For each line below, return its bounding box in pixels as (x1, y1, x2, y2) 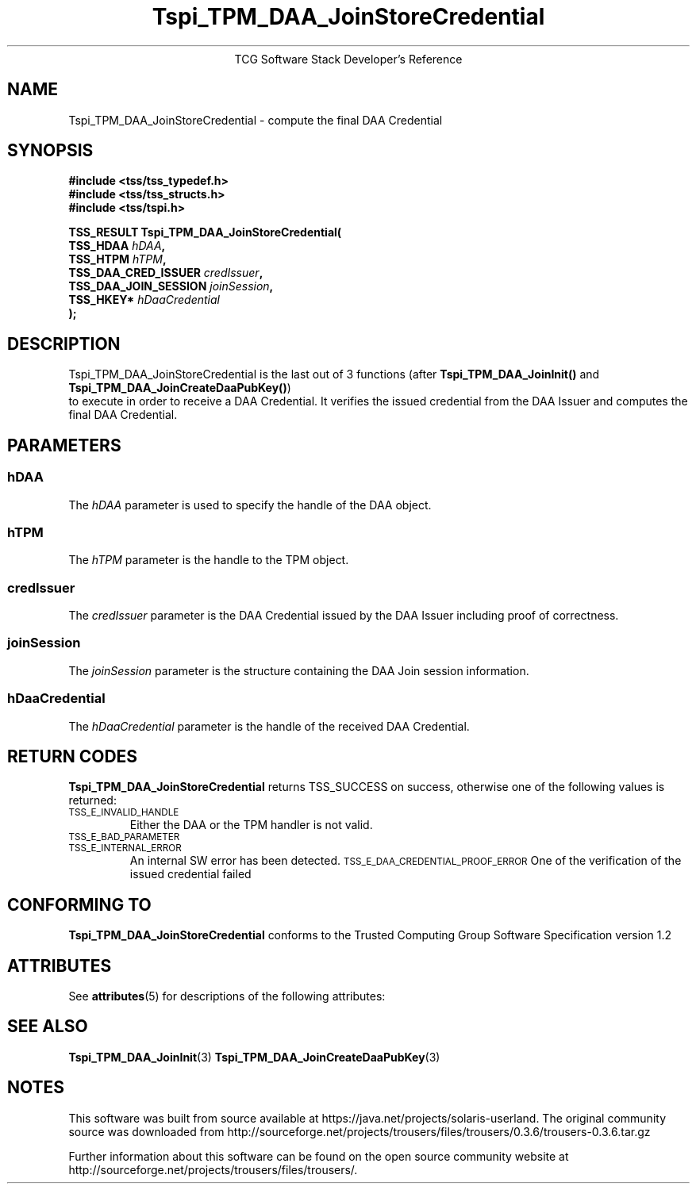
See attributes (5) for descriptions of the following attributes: (68, 989, 386, 1004)
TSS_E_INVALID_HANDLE (68, 807, 179, 819)
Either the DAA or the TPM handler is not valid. (129, 818, 373, 832)
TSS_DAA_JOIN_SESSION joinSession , (68, 279, 274, 294)
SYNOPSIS (7, 140, 94, 161)
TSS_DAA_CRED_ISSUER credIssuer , (68, 266, 263, 280)
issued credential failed (129, 867, 252, 881)
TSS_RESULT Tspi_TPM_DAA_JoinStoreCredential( (68, 225, 342, 240)
